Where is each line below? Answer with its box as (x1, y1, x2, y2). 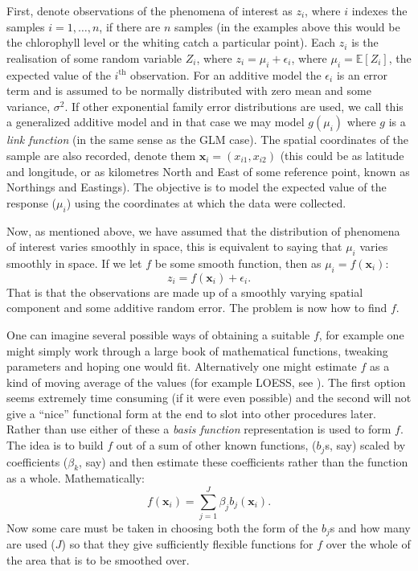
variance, (6, 97, 51, 114)
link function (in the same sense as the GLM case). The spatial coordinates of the (6, 131, 409, 148)
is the (351, 34, 379, 51)
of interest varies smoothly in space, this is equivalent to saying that (6, 238, 342, 255)
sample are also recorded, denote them (6, 146, 196, 163)
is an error (336, 66, 388, 83)
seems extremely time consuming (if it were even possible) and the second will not (6, 389, 412, 406)
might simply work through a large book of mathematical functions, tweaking (6, 342, 388, 359)
